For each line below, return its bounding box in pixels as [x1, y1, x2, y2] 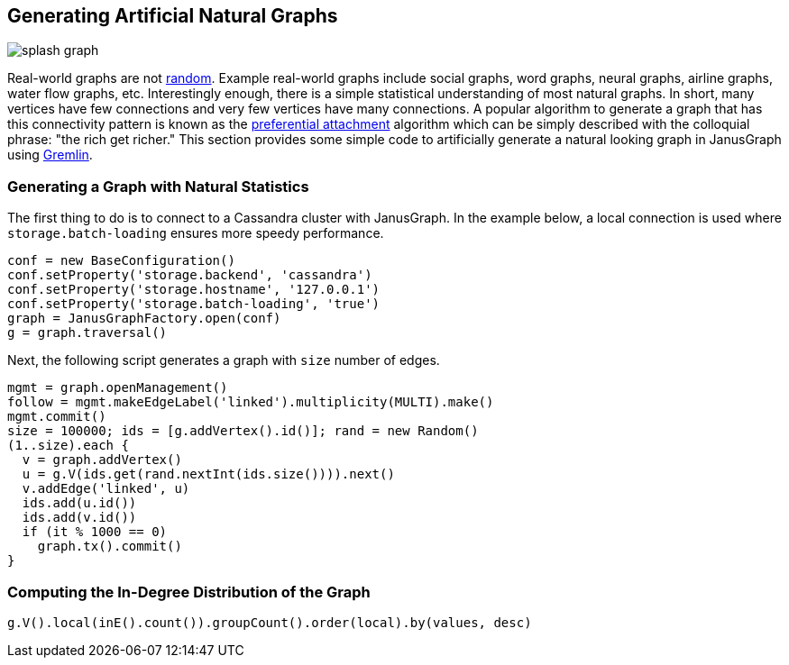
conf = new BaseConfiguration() [7, 253, 235, 269]
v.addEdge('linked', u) [22, 481, 190, 496]
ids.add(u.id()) [22, 496, 137, 511]
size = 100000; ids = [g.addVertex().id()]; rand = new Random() [7, 424, 479, 439]
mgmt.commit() [7, 409, 106, 424]
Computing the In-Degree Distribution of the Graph [7, 582, 371, 601]
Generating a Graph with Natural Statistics [7, 177, 309, 196]
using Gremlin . [7, 147, 93, 163]
